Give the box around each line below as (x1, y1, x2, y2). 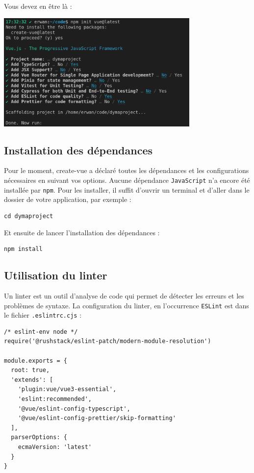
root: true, (11, 367, 50, 374)
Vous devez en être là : (4, 1, 72, 11)
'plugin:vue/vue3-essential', (18, 386, 117, 393)
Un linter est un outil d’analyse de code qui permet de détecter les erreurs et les (4, 290, 244, 300)
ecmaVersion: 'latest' (18, 443, 92, 450)
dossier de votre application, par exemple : (4, 194, 131, 204)
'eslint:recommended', (18, 396, 92, 403)
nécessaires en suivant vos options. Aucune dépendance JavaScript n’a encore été (4, 175, 250, 185)
